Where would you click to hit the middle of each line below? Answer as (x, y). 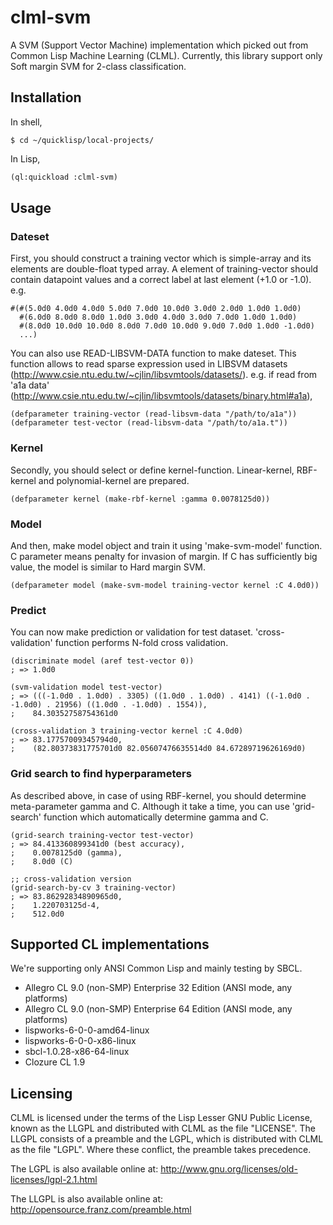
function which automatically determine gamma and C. (156, 817)
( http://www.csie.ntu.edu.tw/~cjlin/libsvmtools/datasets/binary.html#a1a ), (161, 396)
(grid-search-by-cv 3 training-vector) (93, 887)
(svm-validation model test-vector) (86, 687)
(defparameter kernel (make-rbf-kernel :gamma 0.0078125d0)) (140, 499)
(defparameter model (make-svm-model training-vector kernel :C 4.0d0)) (165, 585)
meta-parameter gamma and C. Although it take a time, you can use (150, 806)
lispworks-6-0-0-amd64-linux (87, 1030)
